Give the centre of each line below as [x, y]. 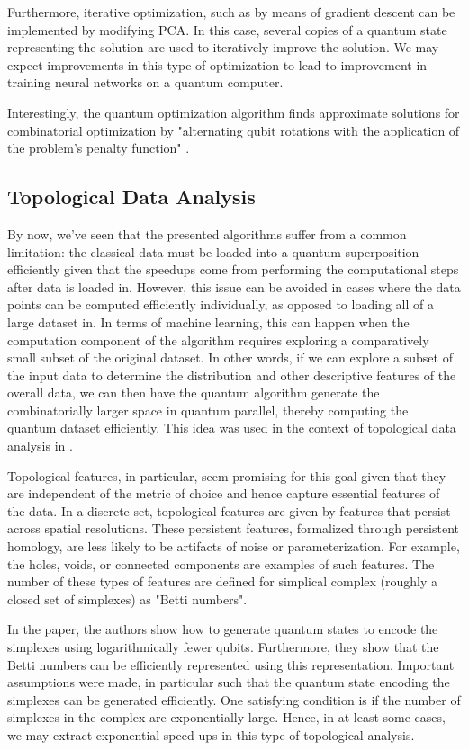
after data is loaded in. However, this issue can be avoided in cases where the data [234, 286]
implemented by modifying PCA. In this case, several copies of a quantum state [227, 29]
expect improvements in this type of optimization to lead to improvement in [217, 64]
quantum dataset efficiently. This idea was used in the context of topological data [232, 428]
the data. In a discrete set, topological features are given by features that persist [229, 510]
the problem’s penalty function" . [99, 148]
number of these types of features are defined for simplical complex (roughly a [223, 581]
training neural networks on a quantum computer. [145, 82]
